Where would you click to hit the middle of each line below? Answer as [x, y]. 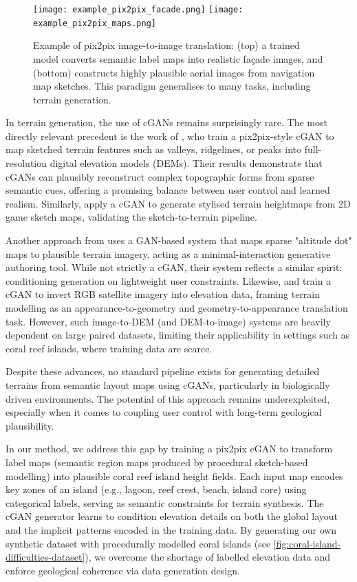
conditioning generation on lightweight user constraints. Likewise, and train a [169, 280]
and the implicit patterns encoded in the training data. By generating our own [171, 529]
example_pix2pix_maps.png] [95, 23]
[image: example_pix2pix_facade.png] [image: [138, 10]
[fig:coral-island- [307, 543]
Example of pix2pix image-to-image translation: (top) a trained [166, 45]
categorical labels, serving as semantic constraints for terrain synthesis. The [165, 502]
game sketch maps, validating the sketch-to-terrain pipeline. [131, 217]
